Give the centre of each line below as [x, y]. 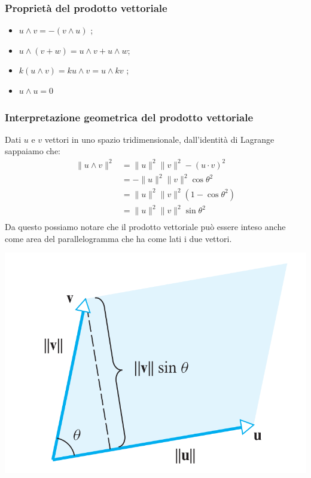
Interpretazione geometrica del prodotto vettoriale [129, 117]
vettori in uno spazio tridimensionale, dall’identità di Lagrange [159, 139]
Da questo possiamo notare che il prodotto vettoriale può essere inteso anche [145, 227]
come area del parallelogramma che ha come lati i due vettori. [118, 238]
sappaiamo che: [33, 151]
